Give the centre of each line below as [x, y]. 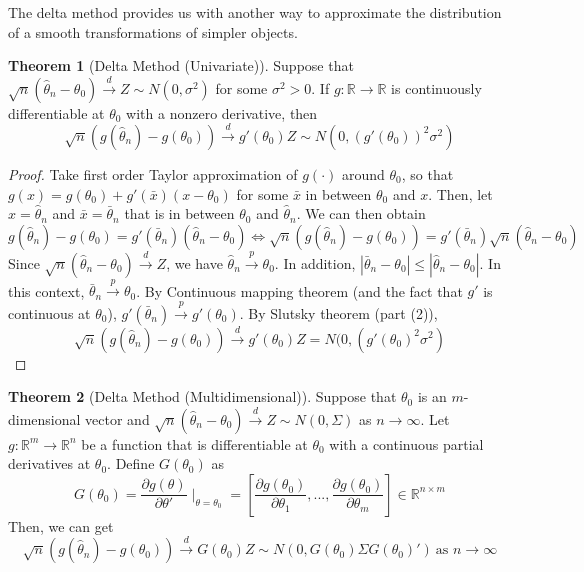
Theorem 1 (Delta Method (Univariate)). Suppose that [181, 65]
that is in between [179, 213]
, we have [194, 262]
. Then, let [460, 193]
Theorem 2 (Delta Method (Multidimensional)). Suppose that [202, 396]
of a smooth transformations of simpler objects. [153, 31]
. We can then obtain [361, 213]
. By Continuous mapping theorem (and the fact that [299, 290]
